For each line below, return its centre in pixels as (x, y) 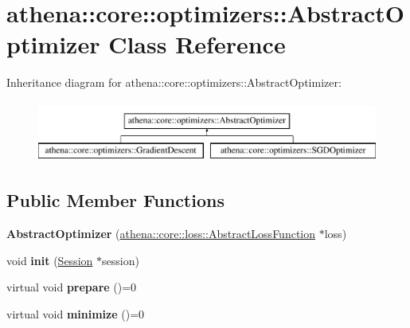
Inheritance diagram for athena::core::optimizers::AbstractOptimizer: (174, 82)
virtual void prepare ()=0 (72, 287)
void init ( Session (50, 260)
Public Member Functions (115, 200)
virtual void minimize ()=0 (76, 314)
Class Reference (197, 44)
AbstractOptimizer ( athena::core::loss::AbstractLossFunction (161, 234)
